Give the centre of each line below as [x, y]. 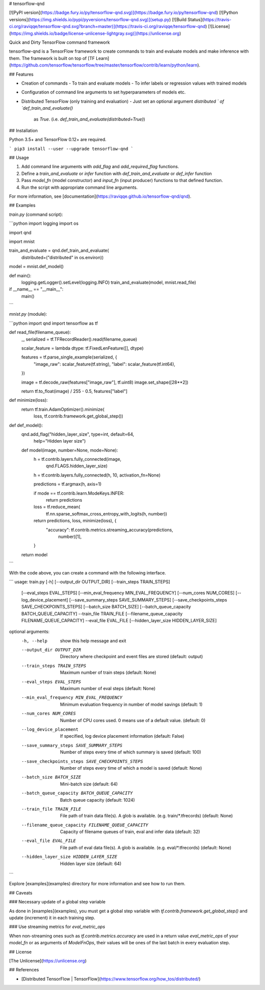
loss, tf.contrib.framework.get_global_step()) [79, 416]
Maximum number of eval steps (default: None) [108, 689]
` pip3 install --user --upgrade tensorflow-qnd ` [71, 149]
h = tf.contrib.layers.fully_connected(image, [78, 459]
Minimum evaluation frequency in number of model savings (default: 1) [132, 704]
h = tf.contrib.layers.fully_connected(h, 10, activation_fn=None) [97, 475]
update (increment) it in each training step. [52, 918]
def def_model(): [26, 425]
